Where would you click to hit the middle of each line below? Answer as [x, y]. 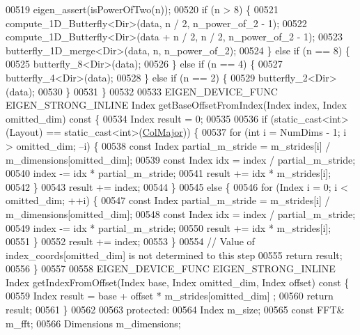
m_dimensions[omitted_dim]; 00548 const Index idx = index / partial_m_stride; [181, 213]
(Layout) [24, 132]
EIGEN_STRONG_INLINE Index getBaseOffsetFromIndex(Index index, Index [176, 105]
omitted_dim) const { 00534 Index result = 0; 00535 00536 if [136, 118]
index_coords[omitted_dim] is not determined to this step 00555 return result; [174, 255]
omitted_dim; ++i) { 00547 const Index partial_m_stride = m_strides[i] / [168, 200]
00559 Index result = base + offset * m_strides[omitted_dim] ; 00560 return [170, 296]
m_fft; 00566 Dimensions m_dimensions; [93, 323]
